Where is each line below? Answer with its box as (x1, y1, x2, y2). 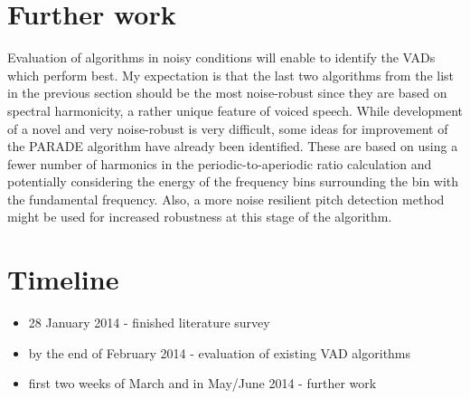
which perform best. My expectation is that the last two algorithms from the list (7, 65, 455, 84)
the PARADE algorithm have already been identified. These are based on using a (7, 137, 458, 156)
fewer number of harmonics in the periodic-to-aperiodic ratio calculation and (7, 154, 432, 173)
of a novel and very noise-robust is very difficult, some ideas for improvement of (7, 119, 448, 138)
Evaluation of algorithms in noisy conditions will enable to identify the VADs (7, 48, 436, 67)
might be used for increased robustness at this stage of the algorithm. (7, 207, 392, 226)
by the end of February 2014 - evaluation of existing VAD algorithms (28, 343, 411, 362)
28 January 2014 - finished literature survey (28, 313, 270, 332)
